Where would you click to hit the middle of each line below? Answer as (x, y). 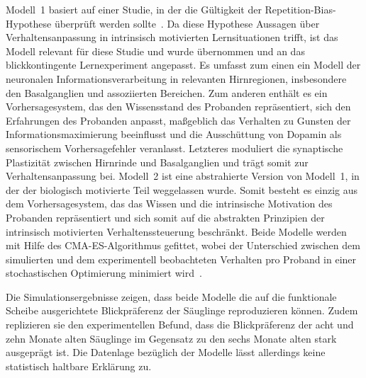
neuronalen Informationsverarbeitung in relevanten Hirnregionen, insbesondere (176, 78)
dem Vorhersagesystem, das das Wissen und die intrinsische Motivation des (169, 204)
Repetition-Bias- (300, 9)
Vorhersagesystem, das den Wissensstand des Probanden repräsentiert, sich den (178, 107)
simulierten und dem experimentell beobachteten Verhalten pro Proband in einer (181, 259)
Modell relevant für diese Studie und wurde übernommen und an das (155, 51)
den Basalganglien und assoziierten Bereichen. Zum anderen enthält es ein (167, 92)
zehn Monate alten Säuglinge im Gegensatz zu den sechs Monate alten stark (171, 338)
